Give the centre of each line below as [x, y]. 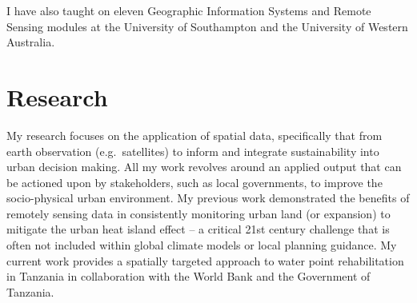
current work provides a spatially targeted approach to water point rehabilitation [205, 260]
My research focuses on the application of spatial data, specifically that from [194, 135]
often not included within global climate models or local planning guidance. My [202, 245]
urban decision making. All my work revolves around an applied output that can [204, 167]
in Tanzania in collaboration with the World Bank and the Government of [188, 276]
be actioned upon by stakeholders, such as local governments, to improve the [194, 182]
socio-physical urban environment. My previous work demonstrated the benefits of [208, 198]
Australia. [31, 42]
